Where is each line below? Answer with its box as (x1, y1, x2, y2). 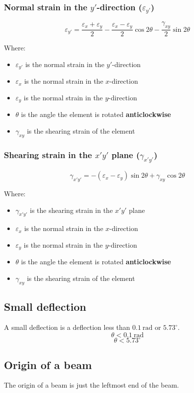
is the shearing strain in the (30, 205, 113, 215)
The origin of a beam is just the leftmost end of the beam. (4, 380, 179, 390)
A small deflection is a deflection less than (4, 322, 130, 332)
